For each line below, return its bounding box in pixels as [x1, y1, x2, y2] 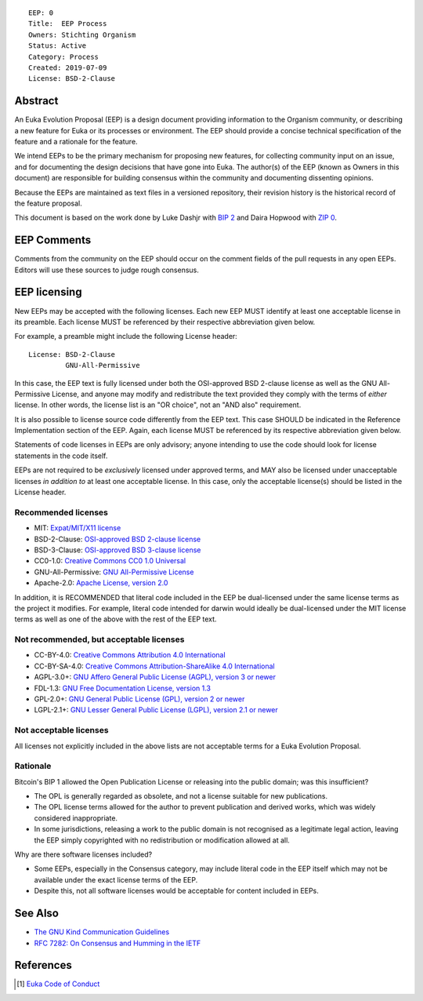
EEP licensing [14, 286, 82, 299]
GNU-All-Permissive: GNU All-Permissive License [34, 567, 194, 577]
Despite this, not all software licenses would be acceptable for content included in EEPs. [34, 886, 319, 896]
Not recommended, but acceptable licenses [14, 634, 185, 645]
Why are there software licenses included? [14, 850, 153, 859]
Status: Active [28, 42, 87, 50]
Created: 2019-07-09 [28, 63, 107, 72]
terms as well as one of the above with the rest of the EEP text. [14, 614, 217, 624]
